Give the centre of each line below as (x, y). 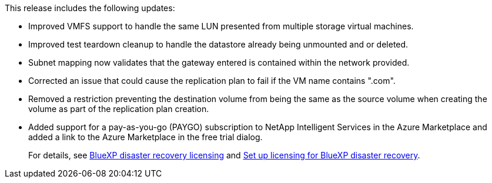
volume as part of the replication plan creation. (119, 109)
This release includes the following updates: (90, 8)
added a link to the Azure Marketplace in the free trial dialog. (145, 137)
